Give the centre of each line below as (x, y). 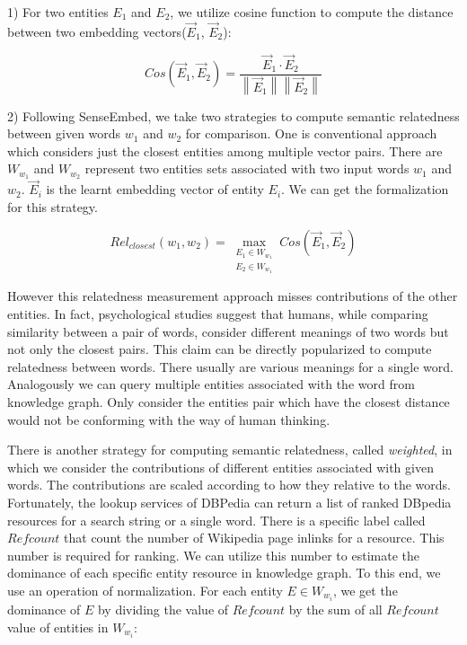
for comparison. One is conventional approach (311, 133)
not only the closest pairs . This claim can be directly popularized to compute (220, 349)
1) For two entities (58, 12)
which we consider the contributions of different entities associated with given (220, 467)
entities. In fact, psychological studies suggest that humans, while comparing (218, 314)
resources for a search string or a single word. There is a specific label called (216, 520)
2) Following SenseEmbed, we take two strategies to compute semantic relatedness (233, 115)
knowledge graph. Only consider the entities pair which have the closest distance (229, 402)
